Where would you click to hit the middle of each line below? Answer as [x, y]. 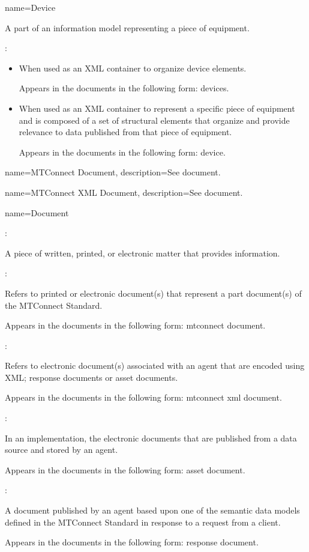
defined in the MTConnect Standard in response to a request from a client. [143, 522]
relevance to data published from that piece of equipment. [125, 132]
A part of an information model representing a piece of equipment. [127, 27]
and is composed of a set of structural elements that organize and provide [154, 120]
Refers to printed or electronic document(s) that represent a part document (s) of [153, 293]
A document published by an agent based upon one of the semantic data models [152, 510]
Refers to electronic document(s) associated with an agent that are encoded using [155, 365]
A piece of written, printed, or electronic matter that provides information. [142, 253]
